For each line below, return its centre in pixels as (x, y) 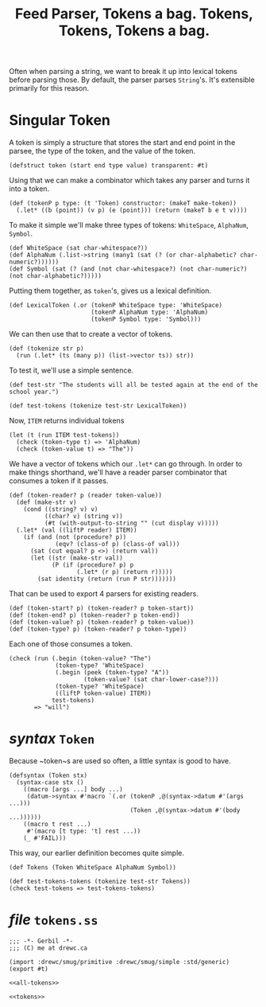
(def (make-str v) (47, 502)
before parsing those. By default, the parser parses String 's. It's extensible (132, 80)
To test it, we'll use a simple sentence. (71, 370)
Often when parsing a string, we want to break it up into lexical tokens (123, 72)
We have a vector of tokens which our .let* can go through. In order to (126, 464)
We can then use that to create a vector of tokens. (91, 334)
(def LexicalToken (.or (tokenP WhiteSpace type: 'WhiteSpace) (116, 306)
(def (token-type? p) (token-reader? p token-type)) (98, 630)
